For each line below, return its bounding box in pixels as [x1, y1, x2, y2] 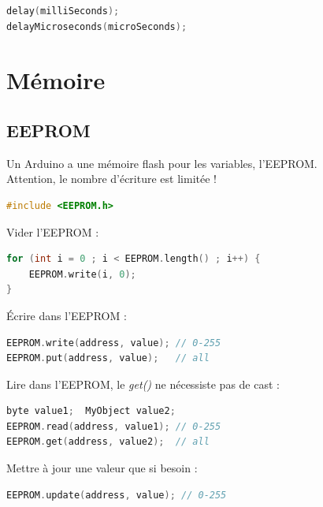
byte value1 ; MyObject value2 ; [6, 405, 176, 417]
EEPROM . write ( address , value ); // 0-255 [6, 337, 221, 349]
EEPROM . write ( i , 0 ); [28, 268, 136, 280]
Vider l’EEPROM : [6, 223, 99, 240]
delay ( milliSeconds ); [6, 6, 120, 17]
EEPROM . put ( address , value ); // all [6, 352, 210, 364]
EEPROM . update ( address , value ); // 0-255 [6, 489, 227, 501]
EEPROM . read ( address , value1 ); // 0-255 [6, 420, 221, 432]
